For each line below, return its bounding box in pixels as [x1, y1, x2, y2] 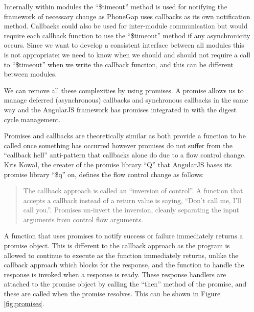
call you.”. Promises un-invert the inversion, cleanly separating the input [23, 205, 239, 215]
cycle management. [4, 114, 61, 124]
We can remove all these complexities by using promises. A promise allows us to [4, 85, 244, 95]
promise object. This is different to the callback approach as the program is [4, 240, 230, 251]
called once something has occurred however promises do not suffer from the [4, 140, 232, 150]
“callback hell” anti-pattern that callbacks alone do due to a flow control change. [4, 150, 246, 160]
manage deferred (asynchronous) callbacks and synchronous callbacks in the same [4, 95, 248, 105]
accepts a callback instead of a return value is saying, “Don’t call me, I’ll [23, 195, 241, 205]
